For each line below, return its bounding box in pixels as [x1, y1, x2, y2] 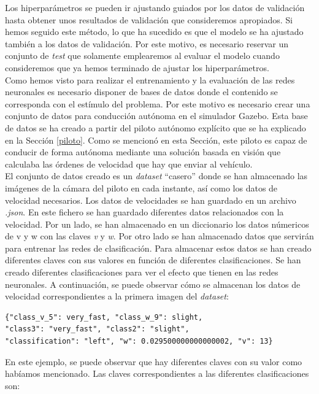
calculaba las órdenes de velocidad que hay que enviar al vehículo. [5, 157, 253, 170]
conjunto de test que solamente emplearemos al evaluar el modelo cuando [5, 49, 280, 62]
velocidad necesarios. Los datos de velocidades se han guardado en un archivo [5, 193, 296, 206]
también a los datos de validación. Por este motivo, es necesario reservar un [5, 37, 289, 50]
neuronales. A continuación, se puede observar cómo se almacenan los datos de [5, 277, 301, 290]
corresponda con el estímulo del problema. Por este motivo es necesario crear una [5, 97, 310, 110]
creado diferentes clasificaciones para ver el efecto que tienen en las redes [5, 266, 279, 279]
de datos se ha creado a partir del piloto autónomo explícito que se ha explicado [5, 121, 306, 134]
